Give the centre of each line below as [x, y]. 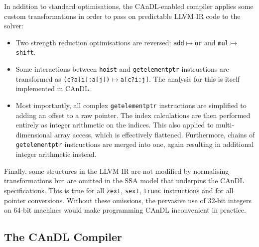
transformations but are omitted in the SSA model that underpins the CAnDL [124, 181]
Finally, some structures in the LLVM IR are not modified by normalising [117, 171]
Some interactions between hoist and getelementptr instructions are [122, 69]
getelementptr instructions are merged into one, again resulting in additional [135, 144]
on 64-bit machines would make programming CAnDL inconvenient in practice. [125, 210]
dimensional [34, 134]
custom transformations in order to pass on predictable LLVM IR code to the [122, 16]
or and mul [211, 42]
